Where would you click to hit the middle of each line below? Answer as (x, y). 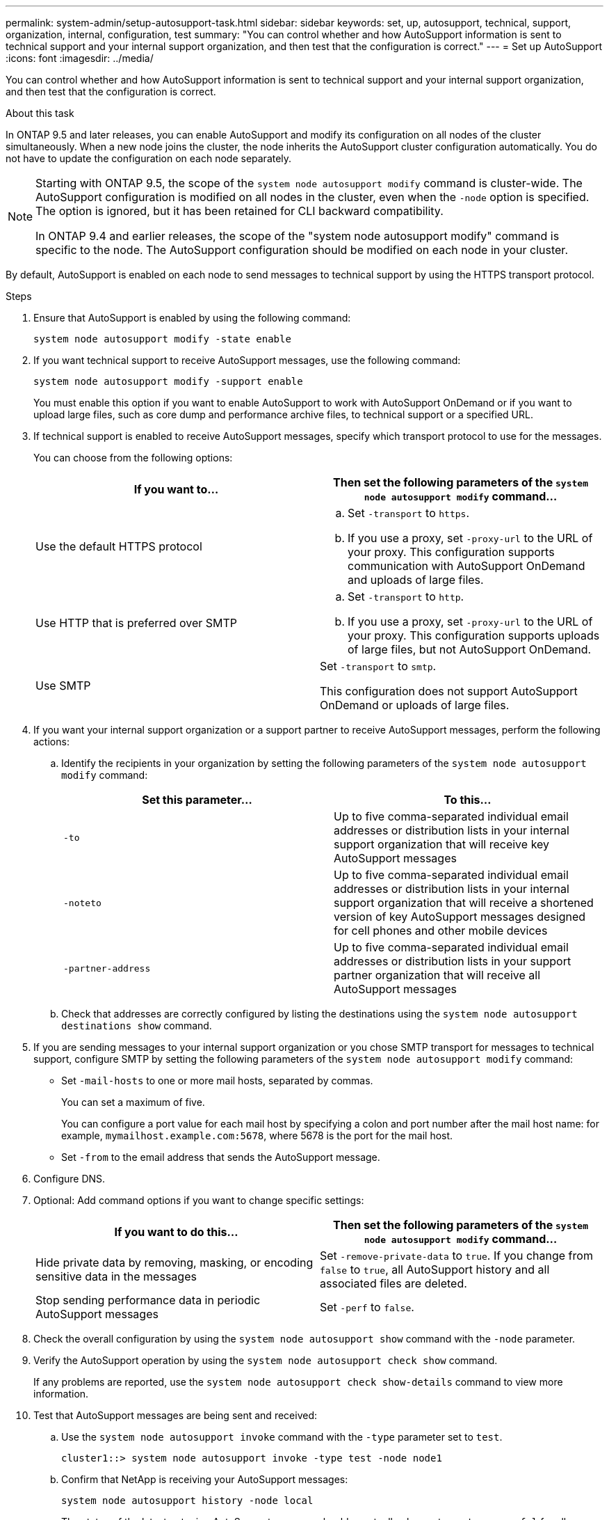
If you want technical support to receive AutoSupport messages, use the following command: (247, 360)
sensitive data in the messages (116, 1276)
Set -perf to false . (367, 1307)
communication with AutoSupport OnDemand (466, 566)
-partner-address (107, 968)
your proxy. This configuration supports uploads (474, 635)
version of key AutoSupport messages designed (460, 917)
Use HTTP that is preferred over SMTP (137, 623)
